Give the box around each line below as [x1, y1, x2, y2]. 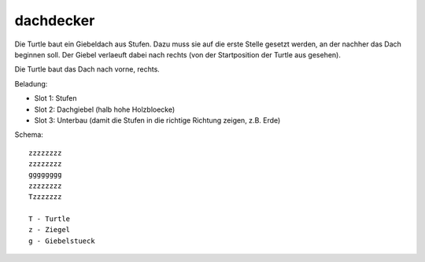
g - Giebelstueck [28, 236, 95, 245]
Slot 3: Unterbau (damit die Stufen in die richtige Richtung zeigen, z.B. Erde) [34, 115, 281, 125]
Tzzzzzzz [28, 193, 62, 201]
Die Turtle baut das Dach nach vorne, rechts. [14, 65, 161, 74]
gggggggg [28, 170, 62, 179]
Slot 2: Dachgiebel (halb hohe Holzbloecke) [34, 105, 176, 114]
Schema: [14, 130, 43, 139]
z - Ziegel [28, 225, 71, 234]
